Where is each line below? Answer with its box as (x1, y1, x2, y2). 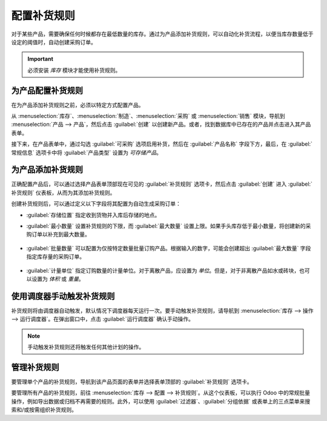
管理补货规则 (11, 362, 59, 372)
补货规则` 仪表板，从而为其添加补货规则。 (11, 189, 116, 196)
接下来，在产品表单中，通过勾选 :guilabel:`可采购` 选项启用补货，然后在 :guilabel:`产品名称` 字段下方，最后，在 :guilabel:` (11, 140, 313, 148)
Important (27, 55, 54, 63)
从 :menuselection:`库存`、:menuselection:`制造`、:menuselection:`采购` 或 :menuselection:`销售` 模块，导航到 (11, 113, 286, 120)
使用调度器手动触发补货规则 (11, 291, 115, 301)
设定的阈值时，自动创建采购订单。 (11, 38, 96, 45)
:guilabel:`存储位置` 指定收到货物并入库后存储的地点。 (26, 211, 160, 218)
